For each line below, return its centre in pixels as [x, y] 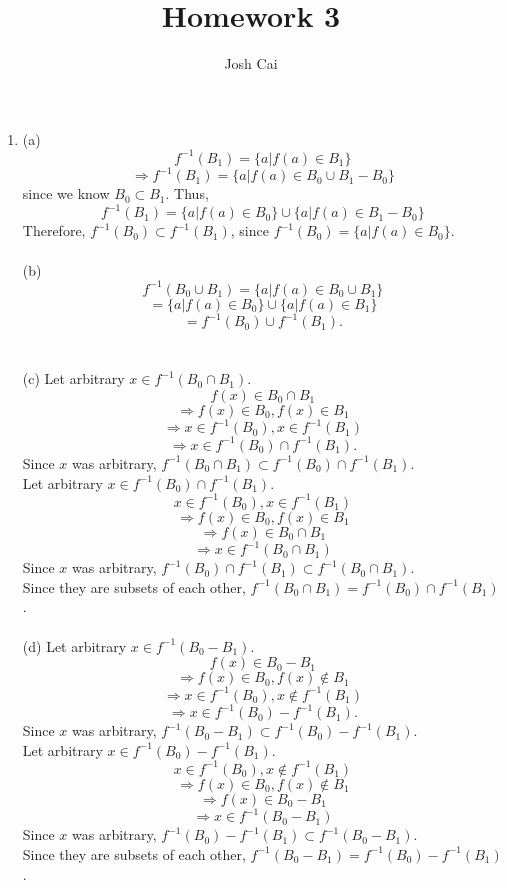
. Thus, [187, 193]
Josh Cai [251, 63]
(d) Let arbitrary [74, 645]
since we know [66, 193]
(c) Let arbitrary [73, 378]
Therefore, [54, 230]
